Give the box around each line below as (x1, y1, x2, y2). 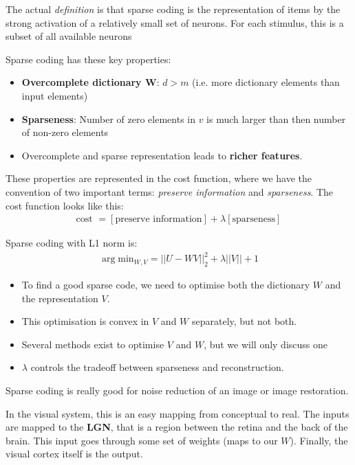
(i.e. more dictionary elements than (192, 75, 340, 89)
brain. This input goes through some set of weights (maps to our (6, 433, 278, 447)
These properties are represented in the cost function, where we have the (6, 171, 312, 185)
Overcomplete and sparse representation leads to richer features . (21, 148, 303, 162)
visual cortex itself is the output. (6, 446, 143, 461)
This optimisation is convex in (21, 314, 149, 328)
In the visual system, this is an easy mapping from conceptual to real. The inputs (6, 406, 349, 420)
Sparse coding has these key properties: (6, 52, 171, 66)
